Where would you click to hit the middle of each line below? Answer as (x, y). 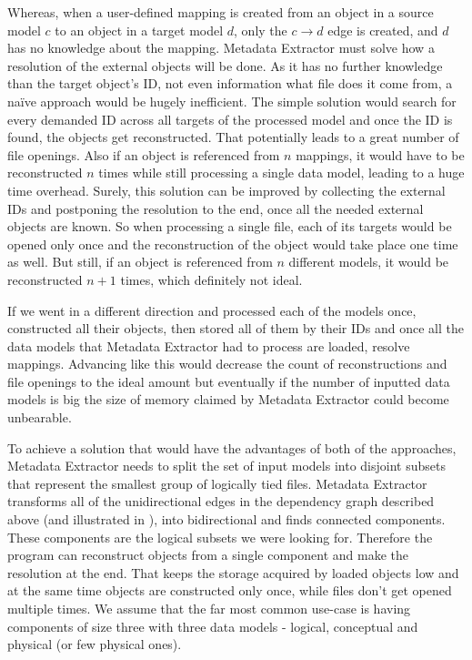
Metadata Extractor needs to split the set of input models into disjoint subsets (226, 466)
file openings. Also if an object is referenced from (144, 154)
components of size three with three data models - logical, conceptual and (213, 626)
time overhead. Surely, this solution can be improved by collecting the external (226, 190)
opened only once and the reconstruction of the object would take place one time (233, 244)
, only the (261, 30)
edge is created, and (383, 30)
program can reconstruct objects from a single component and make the (208, 555)
